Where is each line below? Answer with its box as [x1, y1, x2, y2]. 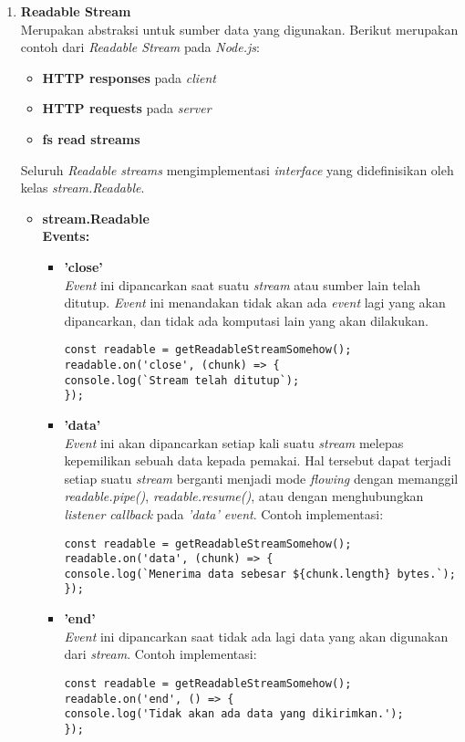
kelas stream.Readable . [20, 178, 145, 197]
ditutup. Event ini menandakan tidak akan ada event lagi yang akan [64, 293, 446, 312]
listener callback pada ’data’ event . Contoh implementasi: [64, 504, 384, 523]
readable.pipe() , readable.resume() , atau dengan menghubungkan [64, 486, 424, 506]
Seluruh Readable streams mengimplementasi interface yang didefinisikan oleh [20, 160, 454, 179]
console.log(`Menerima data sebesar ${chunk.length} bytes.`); [64, 567, 456, 580]
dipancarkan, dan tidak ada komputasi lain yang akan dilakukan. [64, 310, 429, 329]
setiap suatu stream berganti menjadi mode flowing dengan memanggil [64, 468, 459, 487]
